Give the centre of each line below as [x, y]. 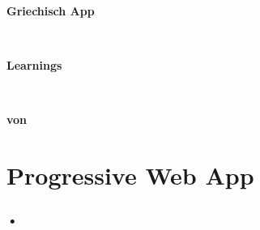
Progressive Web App [130, 175]
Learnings [34, 65]
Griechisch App [51, 11]
